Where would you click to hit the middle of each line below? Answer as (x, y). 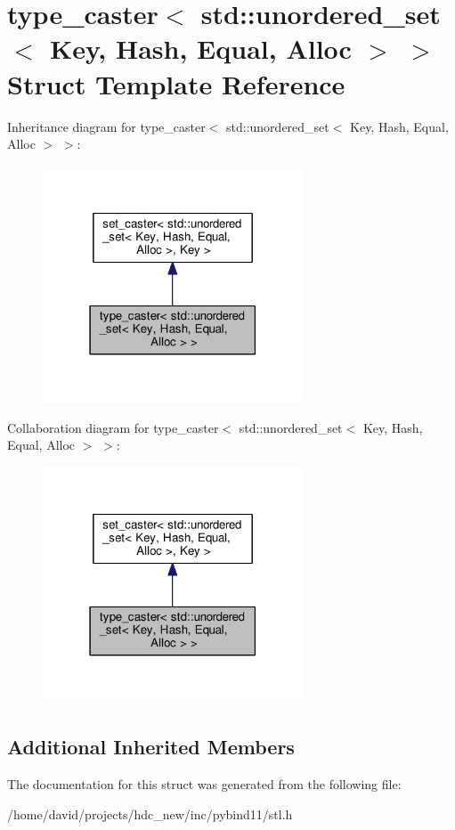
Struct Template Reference (176, 83)
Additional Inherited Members (151, 747)
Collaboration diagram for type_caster (113, 427)
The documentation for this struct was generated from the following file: (204, 784)
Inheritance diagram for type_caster (106, 126)
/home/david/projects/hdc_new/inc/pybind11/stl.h (150, 814)
